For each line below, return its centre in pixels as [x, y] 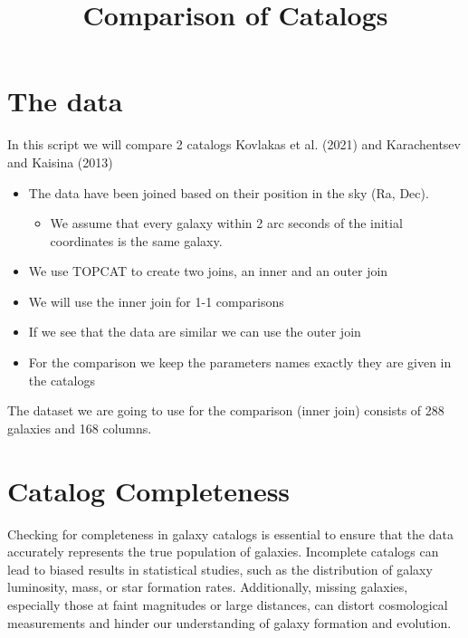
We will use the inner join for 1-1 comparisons [156, 301]
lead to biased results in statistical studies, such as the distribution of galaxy [220, 569]
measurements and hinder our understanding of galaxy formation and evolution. [229, 622]
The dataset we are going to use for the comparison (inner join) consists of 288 [226, 410]
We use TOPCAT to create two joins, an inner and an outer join [208, 271]
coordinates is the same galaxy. [136, 240]
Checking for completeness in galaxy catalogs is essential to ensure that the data [230, 533]
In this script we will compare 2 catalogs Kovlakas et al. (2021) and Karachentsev [234, 144]
